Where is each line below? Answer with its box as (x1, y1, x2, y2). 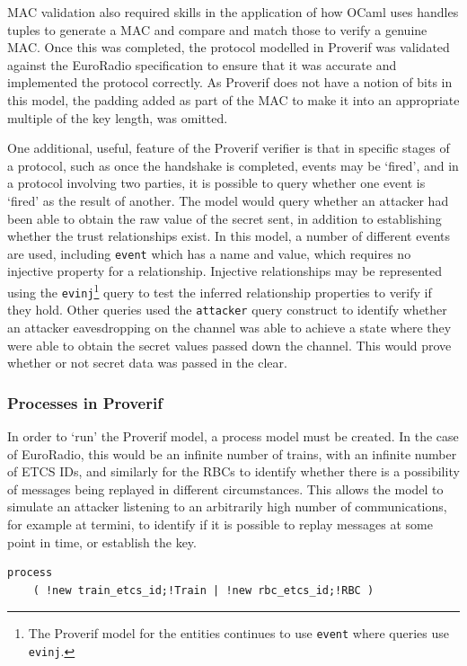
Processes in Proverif (7, 391, 163, 413)
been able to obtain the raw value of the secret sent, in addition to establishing (7, 209, 442, 227)
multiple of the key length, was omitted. (7, 108, 228, 127)
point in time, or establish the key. (7, 532, 197, 551)
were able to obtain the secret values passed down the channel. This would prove (7, 335, 452, 354)
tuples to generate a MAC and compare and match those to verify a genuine (7, 20, 427, 39)
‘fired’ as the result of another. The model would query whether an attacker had (7, 191, 449, 209)
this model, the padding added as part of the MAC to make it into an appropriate (7, 90, 460, 109)
